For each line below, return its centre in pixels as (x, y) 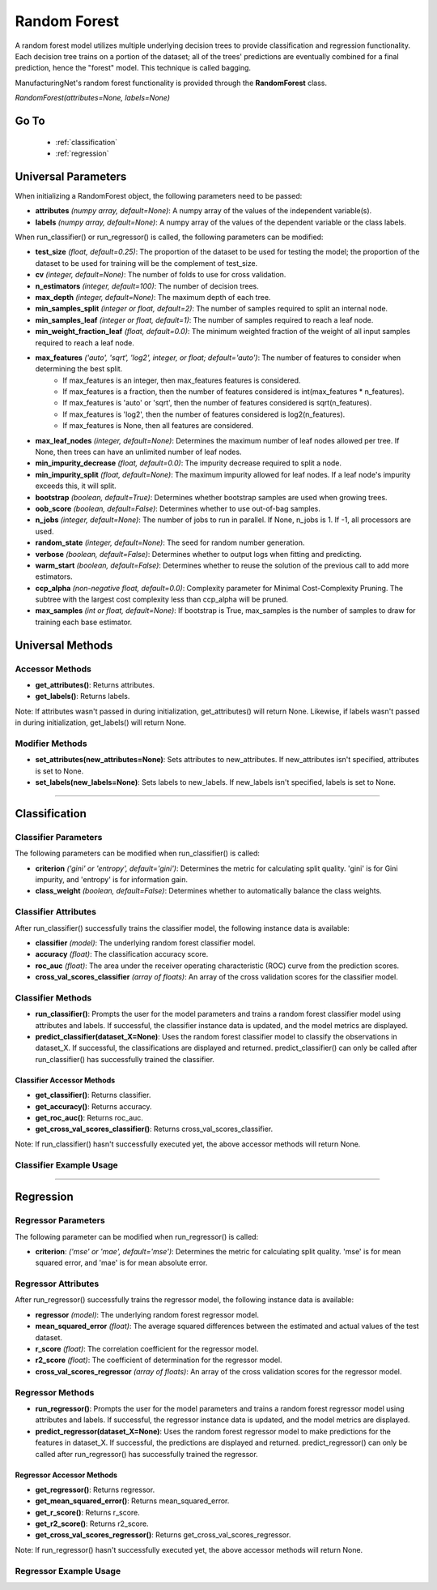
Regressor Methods (55, 1392)
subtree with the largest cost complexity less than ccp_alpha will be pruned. (162, 599)
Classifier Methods (53, 997)
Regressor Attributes (57, 1284)
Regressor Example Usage (68, 1571)
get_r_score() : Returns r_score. (88, 1512)
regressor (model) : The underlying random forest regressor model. (147, 1314)
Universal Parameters (71, 176)
